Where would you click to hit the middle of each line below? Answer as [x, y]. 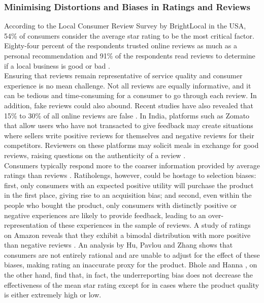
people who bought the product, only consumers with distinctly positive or [121, 205]
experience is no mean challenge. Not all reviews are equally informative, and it [128, 85]
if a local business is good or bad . [57, 65]
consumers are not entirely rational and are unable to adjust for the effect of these [132, 254]
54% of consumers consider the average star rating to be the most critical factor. [129, 35]
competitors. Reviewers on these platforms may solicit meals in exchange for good [131, 145]
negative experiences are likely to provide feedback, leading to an [105, 215]
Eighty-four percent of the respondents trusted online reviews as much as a [121, 46]
